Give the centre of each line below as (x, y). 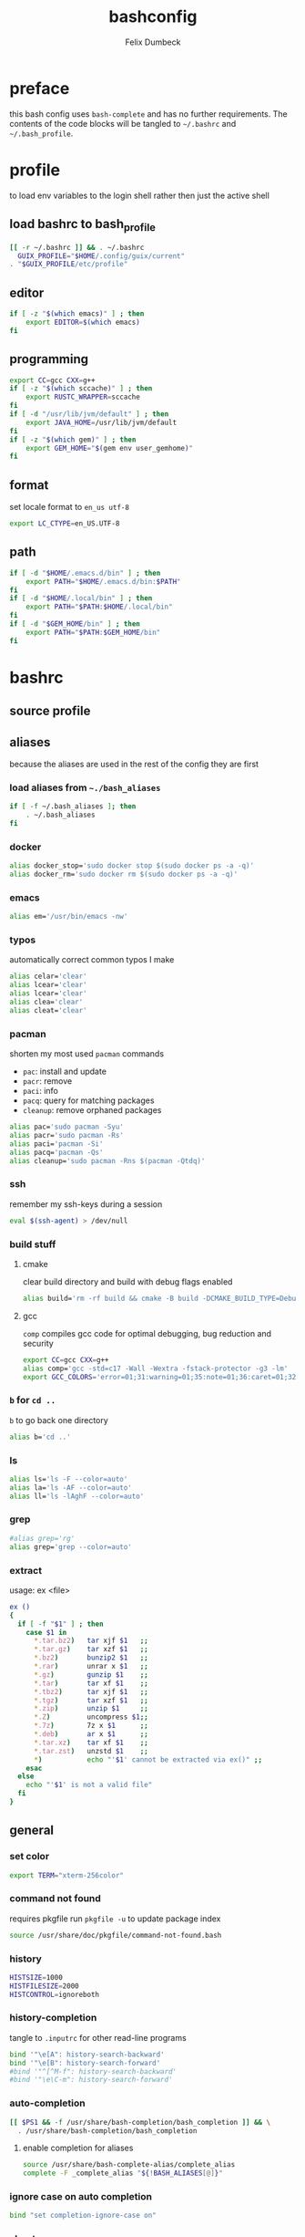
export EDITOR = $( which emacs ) (83, 322)
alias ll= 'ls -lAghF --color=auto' (77, 1496)
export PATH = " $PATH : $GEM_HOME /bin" (93, 632)
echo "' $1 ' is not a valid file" (89, 1785)
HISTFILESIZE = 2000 (44, 1986)
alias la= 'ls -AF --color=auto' (71, 1488)
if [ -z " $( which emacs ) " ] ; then (77, 314)
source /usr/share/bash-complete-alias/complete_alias (129, 2165)
